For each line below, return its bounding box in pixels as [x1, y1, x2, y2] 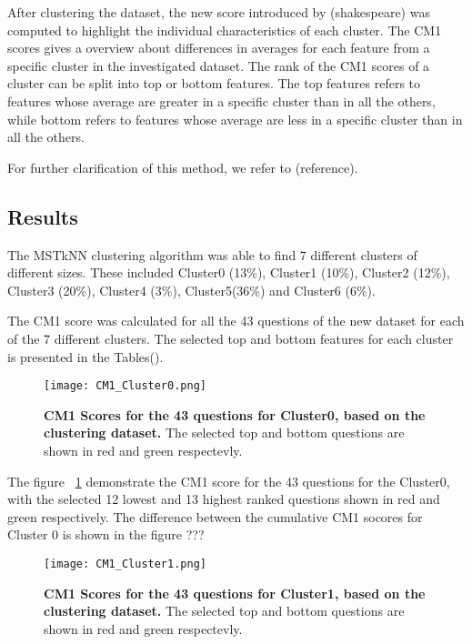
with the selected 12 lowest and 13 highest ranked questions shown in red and [7, 489, 440, 508]
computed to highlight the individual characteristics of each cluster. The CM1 [7, 20, 442, 39]
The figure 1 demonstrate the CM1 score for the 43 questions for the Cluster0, [7, 471, 450, 490]
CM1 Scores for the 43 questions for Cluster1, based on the [44, 583, 426, 602]
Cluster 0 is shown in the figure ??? [7, 525, 205, 544]
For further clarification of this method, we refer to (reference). [7, 157, 358, 176]
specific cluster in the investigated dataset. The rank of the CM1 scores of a [7, 55, 430, 75]
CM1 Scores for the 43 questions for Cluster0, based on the [44, 405, 426, 424]
